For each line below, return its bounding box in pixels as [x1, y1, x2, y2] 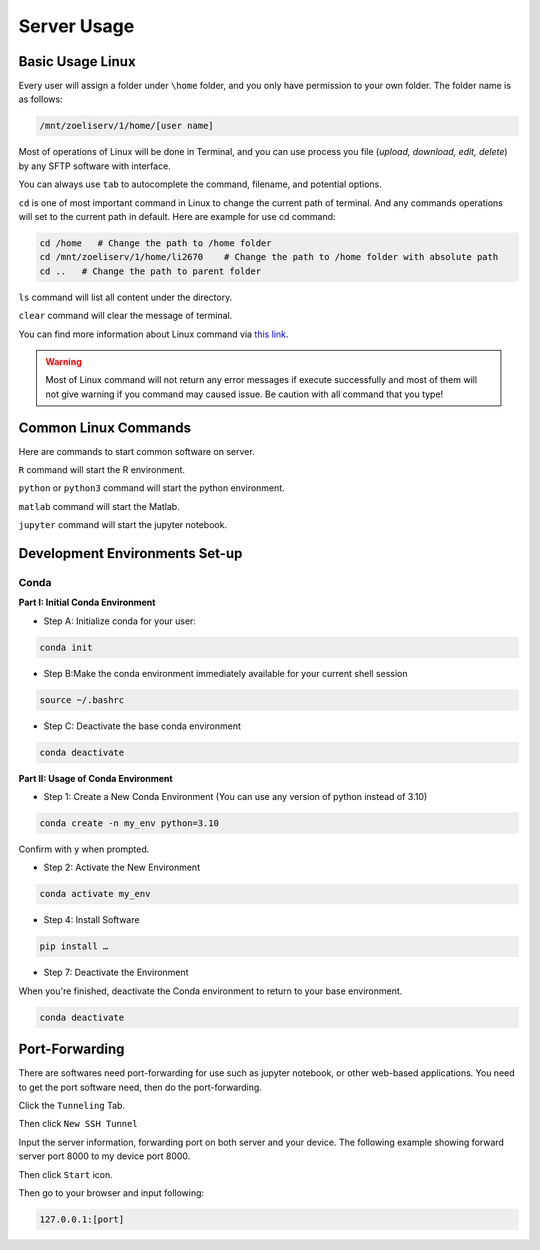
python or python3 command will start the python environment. [18, 482, 285, 494]
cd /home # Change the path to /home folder [39, 237, 272, 249]
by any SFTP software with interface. [18, 160, 172, 172]
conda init [39, 641, 93, 653]
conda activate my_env [39, 888, 151, 900]
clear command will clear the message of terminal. [18, 310, 233, 322]
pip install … [39, 941, 109, 952]
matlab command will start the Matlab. [18, 500, 180, 512]
